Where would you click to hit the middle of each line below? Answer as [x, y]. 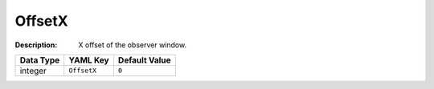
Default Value [145, 60]
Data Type [40, 60]
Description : [36, 45]
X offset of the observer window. [133, 45]
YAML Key [89, 60]
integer [33, 71]
